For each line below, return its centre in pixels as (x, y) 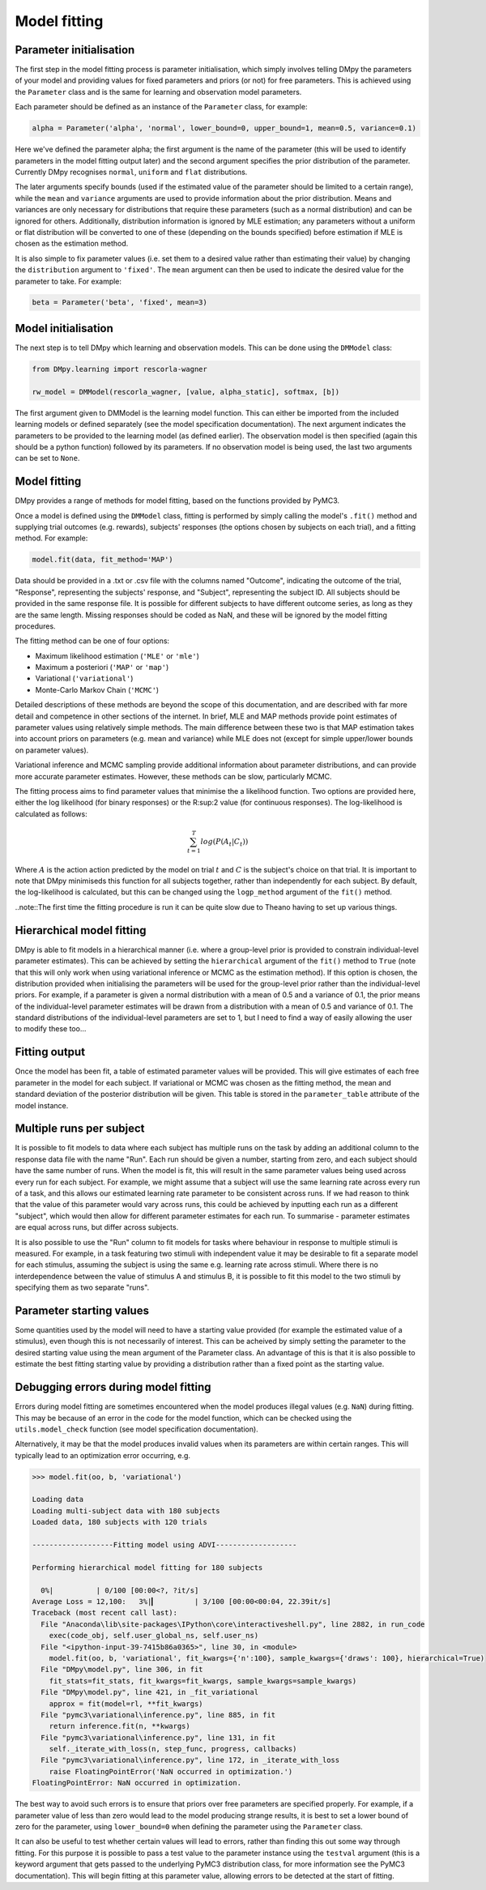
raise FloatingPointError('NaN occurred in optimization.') (171, 1771)
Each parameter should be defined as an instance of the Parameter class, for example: (161, 107)
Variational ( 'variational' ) (84, 678)
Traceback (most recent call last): (105, 1613)
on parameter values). (52, 750)
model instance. (42, 1105)
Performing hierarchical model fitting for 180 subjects (147, 1567)
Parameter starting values (82, 1310)
